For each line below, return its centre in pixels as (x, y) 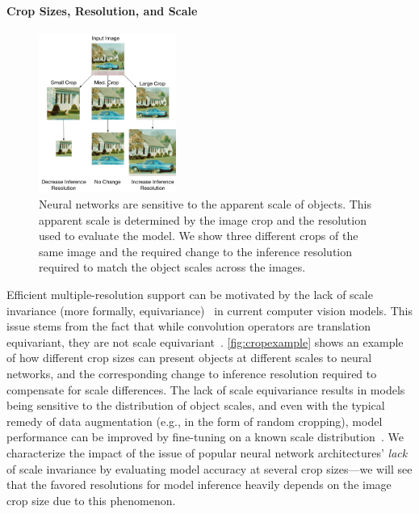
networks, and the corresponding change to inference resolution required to (192, 373)
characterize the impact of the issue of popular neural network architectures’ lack (207, 452)
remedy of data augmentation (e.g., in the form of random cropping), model (195, 421)
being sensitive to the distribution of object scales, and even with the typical (196, 405)
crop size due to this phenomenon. (91, 500)
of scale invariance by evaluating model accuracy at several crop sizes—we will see (209, 468)
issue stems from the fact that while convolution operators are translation (189, 326)
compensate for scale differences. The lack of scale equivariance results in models (206, 389)
